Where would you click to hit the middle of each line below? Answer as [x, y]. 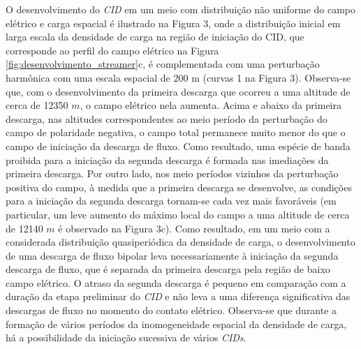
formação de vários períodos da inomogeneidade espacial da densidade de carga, [176, 324]
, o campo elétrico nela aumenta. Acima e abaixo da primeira [211, 105]
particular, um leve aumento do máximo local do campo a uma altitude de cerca [178, 214]
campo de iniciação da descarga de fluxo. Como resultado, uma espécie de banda [178, 146]
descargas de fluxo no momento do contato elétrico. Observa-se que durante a [171, 310]
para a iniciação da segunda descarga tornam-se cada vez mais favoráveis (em [171, 201]
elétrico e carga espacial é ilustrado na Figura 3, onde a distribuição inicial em [173, 23]
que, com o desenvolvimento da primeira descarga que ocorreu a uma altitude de [178, 91]
